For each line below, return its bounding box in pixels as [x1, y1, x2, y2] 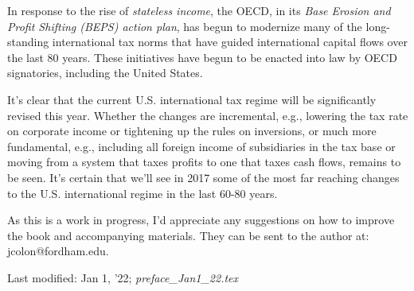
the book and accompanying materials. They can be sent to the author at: [7, 227, 369, 243]
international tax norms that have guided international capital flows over [52, 33, 408, 50]
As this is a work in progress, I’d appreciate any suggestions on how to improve [7, 211, 395, 228]
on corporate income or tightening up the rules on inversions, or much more [7, 122, 377, 139]
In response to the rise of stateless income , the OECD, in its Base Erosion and [7, 2, 391, 18]
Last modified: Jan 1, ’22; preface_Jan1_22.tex [7, 269, 239, 285]
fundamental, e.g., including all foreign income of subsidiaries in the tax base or [7, 138, 396, 154]
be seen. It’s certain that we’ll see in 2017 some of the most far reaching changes [7, 169, 400, 185]
